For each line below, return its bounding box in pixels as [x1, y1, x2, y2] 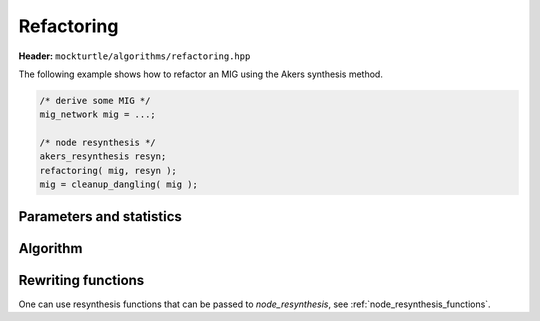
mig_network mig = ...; [39, 109, 157, 120]
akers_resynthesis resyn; [39, 151, 167, 162]
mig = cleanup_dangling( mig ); [39, 179, 199, 190]
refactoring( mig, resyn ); [39, 165, 177, 176]
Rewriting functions [18, 271, 145, 289]
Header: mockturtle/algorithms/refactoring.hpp [18, 50, 251, 62]
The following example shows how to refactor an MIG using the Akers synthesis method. [18, 68, 384, 80]
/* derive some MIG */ [39, 95, 151, 106]
